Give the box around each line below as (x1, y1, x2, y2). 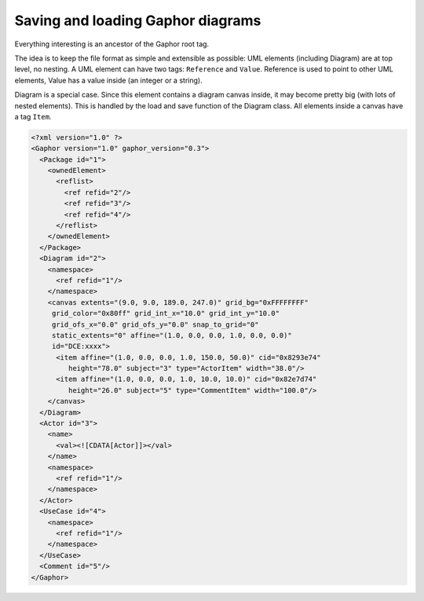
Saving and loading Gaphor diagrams (14, 12, 261, 29)
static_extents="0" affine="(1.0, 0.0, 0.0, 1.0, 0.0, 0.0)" (51, 331, 292, 339)
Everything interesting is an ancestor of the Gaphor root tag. (14, 39, 210, 49)
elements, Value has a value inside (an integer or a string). (14, 75, 203, 85)
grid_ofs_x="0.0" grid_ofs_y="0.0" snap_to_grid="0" (51, 320, 259, 329)
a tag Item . (14, 112, 52, 121)
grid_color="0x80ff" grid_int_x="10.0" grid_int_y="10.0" (51, 309, 280, 318)
